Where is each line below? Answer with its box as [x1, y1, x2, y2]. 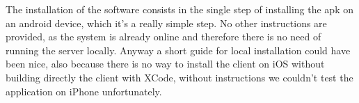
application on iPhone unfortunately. [6, 84, 162, 98]
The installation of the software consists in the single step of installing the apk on [6, 2, 353, 16]
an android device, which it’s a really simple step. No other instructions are [6, 15, 327, 30]
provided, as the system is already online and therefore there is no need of [6, 29, 321, 44]
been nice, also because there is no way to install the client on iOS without [6, 56, 325, 71]
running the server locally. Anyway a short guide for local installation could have [6, 42, 351, 57]
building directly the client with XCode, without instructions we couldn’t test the [6, 70, 353, 84]
